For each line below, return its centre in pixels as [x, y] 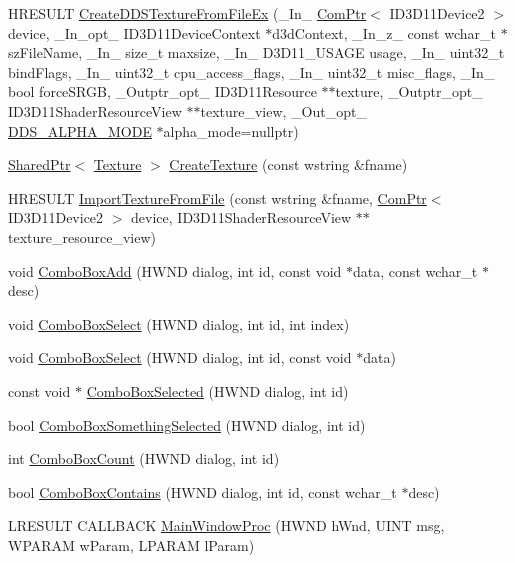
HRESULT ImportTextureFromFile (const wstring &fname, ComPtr [217, 197]
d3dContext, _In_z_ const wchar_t [384, 32]
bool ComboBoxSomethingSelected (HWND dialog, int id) [187, 424]
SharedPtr [39, 164]
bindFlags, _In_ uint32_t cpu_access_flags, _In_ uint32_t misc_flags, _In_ [251, 71]
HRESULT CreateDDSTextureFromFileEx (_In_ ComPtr [187, 13]
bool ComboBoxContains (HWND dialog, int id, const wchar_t [202, 491]
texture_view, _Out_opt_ [283, 110]
